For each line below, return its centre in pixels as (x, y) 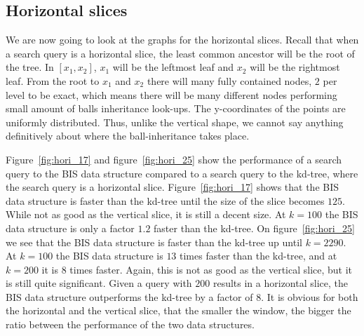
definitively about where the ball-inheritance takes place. (128, 136)
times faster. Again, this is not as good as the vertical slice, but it (211, 269)
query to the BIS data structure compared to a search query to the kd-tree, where (182, 173)
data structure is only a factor (70, 228)
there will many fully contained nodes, (229, 80)
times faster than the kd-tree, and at (258, 256)
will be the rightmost (295, 67)
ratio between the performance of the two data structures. (130, 324)
